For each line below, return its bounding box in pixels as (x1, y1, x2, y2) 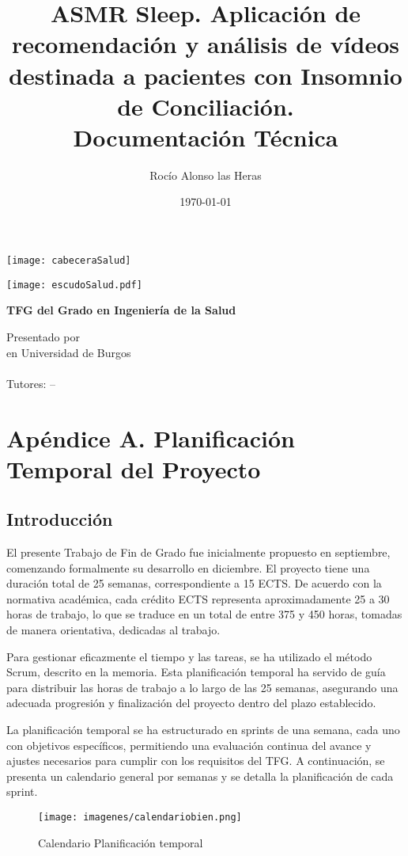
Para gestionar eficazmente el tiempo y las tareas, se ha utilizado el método (6, 648, 372, 664)
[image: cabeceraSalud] (6, 255, 131, 267)
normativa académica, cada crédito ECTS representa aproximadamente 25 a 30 (6, 590, 390, 607)
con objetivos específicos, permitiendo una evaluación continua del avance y (6, 736, 372, 753)
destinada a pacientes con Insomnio (9, 59, 402, 91)
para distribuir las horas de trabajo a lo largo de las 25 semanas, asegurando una (6, 679, 399, 695)
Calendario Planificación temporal (38, 834, 203, 850)
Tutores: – (6, 375, 55, 391)
